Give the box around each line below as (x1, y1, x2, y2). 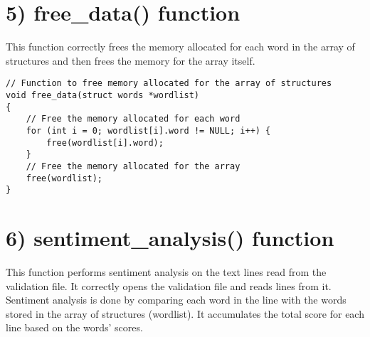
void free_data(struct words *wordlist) (6, 90, 200, 100)
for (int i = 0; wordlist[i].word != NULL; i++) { (26, 125, 271, 136)
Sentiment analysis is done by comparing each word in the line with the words (6, 292, 347, 307)
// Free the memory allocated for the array (26, 161, 240, 171)
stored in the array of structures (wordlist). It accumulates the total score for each (6, 306, 364, 321)
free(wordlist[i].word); (46, 137, 164, 148)
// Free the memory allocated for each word (26, 114, 240, 124)
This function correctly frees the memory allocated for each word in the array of (6, 39, 355, 54)
